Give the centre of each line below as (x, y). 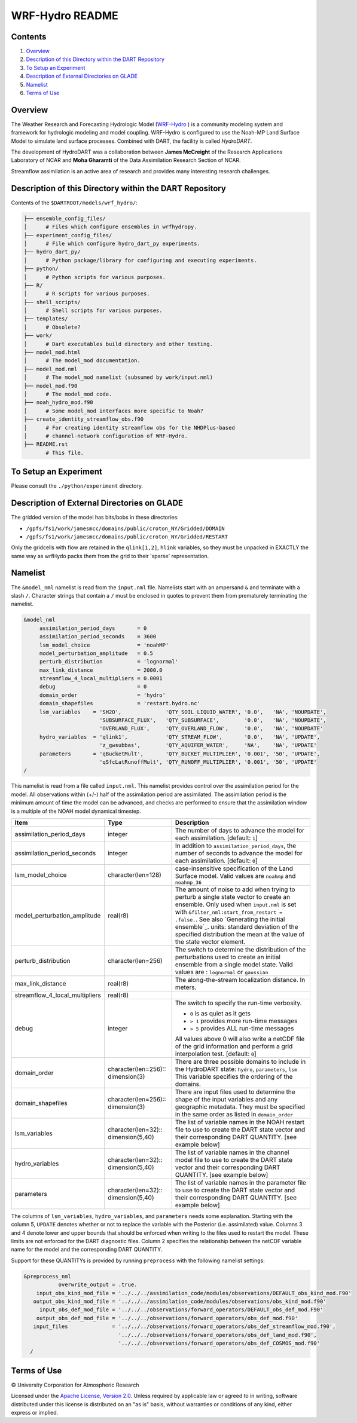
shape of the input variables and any (226, 1099)
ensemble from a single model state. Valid (234, 964)
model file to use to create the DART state (234, 1159)
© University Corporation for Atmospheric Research (75, 1385)
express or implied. (35, 1413)
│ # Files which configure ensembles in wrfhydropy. (110, 227)
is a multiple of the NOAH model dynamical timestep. (76, 811)
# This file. (65, 452)
